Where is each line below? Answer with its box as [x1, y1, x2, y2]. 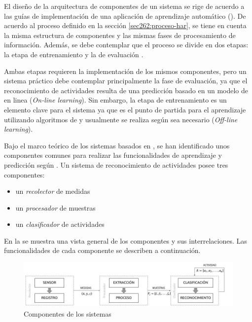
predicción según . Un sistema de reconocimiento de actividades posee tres [4, 159, 228, 170]
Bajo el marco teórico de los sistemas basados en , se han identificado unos [4, 140, 230, 150]
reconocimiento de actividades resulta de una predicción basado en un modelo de [4, 85, 249, 95]
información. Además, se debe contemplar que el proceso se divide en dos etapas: [4, 39, 249, 50]
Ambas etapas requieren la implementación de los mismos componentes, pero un [4, 66, 247, 76]
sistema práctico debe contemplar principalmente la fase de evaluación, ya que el [4, 75, 248, 86]
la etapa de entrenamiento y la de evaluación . [4, 49, 144, 59]
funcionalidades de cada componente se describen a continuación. [4, 245, 201, 255]
